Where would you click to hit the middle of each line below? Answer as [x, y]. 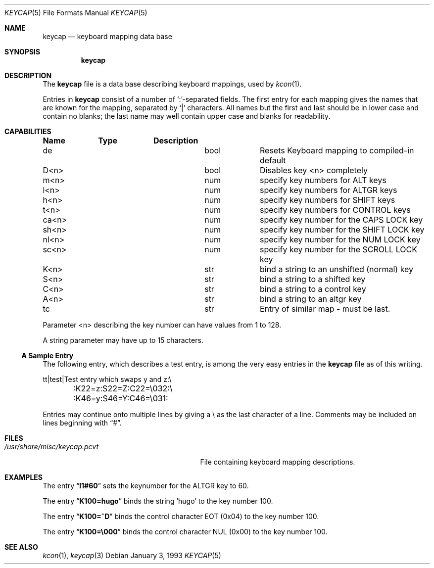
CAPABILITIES [28, 131]
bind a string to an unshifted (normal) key [337, 269]
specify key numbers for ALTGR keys [328, 190]
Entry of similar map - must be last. [325, 309]
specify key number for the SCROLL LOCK [338, 249]
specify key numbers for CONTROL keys [335, 210]
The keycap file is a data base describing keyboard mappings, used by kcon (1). [172, 84]
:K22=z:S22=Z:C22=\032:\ [123, 388]
